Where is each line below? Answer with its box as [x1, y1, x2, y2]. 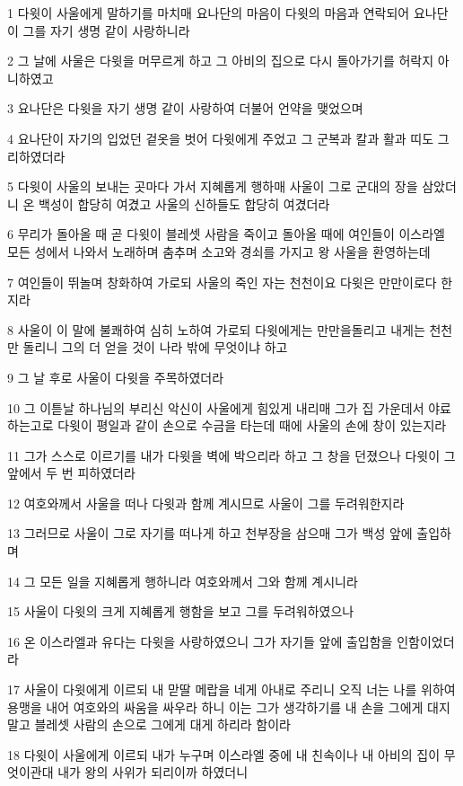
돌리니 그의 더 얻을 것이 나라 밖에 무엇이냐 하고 [22, 338, 288, 357]
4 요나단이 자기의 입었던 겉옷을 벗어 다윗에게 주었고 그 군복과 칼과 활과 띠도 [7, 128, 434, 147]
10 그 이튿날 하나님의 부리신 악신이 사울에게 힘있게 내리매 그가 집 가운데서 [7, 398, 424, 417]
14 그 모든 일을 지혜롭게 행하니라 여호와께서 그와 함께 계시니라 [7, 571, 358, 590]
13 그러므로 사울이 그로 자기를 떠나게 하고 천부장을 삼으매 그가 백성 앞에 [7, 524, 413, 543]
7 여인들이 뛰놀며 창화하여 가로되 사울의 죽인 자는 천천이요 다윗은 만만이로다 [7, 272, 437, 291]
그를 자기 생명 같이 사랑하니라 [22, 21, 190, 40]
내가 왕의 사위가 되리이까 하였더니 [57, 763, 249, 782]
